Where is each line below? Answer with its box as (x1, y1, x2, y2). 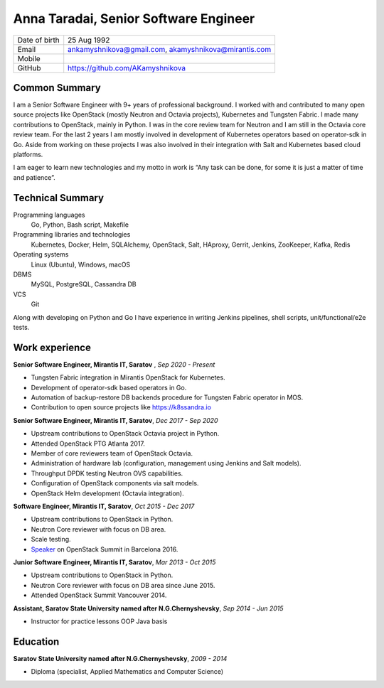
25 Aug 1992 (68, 35, 110, 45)
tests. (13, 323, 30, 331)
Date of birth (17, 35, 60, 45)
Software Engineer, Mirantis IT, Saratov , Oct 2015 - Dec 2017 (13, 502, 195, 510)
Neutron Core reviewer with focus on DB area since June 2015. (31, 581, 215, 589)
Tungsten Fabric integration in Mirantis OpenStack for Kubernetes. (31, 373, 225, 382)
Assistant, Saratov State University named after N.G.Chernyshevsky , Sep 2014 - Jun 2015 (13, 604, 284, 613)
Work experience (13, 341, 92, 353)
